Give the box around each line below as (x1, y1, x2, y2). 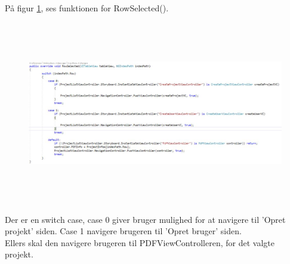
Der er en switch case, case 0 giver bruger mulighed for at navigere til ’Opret (5, 213, 286, 225)
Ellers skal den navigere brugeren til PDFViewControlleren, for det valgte (5, 236, 274, 249)
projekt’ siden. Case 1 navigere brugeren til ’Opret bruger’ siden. (5, 225, 242, 237)
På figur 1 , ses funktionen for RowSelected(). (5, 2, 169, 14)
